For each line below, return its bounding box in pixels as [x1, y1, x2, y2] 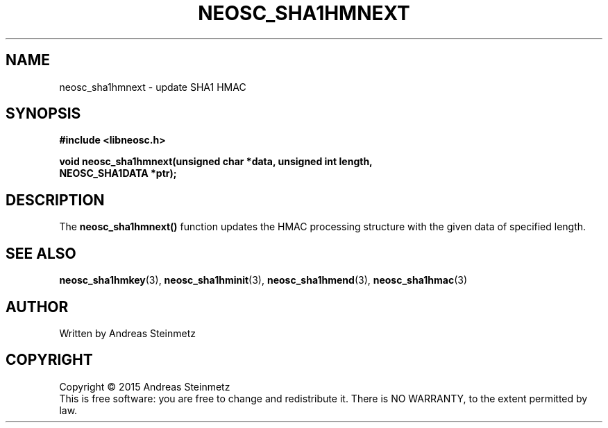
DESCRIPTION [6, 191, 105, 209]
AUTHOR [6, 298, 69, 316]
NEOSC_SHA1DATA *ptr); [59, 167, 177, 180]
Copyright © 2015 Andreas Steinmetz [59, 380, 230, 393]
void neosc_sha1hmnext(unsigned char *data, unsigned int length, [59, 155, 373, 168]
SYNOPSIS [6, 105, 81, 123]
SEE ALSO [6, 244, 76, 262]
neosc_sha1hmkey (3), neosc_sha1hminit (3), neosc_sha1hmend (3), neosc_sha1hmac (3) [59, 274, 468, 286]
